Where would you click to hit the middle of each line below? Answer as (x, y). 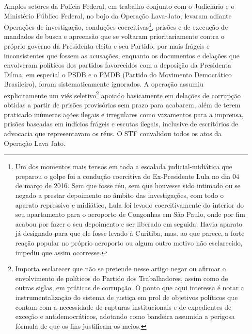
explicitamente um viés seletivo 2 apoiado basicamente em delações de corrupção (122, 95)
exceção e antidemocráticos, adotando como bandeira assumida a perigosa (125, 316)
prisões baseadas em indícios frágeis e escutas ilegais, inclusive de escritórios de (121, 124)
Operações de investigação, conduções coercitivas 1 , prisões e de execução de (116, 26)
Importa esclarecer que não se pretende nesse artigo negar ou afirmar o (120, 269)
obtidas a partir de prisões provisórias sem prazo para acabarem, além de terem (122, 105)
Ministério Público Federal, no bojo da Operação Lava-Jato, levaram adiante (118, 15)
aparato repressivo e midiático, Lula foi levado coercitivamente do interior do (129, 204)
